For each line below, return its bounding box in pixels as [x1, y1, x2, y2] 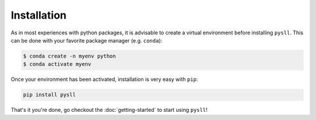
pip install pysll [23, 91, 76, 98]
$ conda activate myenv [23, 61, 92, 68]
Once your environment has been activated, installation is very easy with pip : [11, 76, 198, 83]
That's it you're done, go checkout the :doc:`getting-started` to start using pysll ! [11, 107, 208, 114]
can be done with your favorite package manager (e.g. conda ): [11, 37, 163, 44]
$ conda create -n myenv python [23, 52, 116, 59]
